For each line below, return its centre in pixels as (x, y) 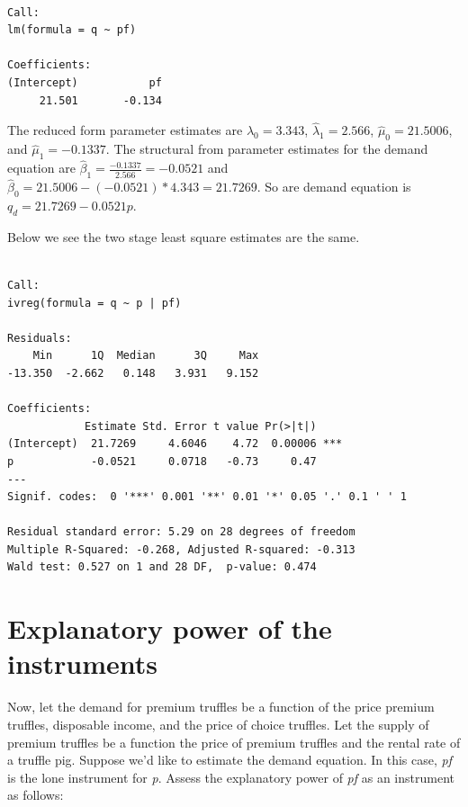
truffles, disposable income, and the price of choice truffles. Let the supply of (218, 724)
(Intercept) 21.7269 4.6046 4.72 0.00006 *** (175, 444)
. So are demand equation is (334, 187)
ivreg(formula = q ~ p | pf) (94, 303)
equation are (41, 168)
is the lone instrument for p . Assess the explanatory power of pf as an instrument (231, 777)
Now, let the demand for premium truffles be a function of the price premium (221, 707)
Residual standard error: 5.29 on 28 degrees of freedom (181, 532)
